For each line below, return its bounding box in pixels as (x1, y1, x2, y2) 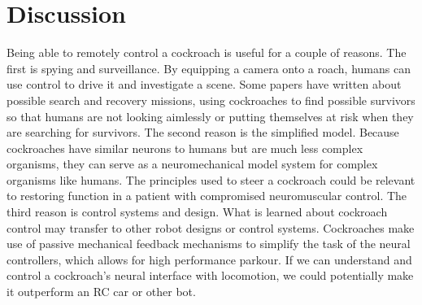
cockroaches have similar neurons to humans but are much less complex (7, 139, 363, 156)
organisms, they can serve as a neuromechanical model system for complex (7, 155, 378, 172)
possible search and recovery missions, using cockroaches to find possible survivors (7, 91, 415, 108)
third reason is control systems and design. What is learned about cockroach (7, 203, 388, 220)
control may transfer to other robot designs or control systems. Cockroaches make (7, 219, 415, 236)
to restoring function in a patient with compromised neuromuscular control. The (7, 187, 407, 204)
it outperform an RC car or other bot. (7, 283, 196, 300)
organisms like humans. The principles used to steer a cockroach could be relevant (7, 171, 415, 188)
